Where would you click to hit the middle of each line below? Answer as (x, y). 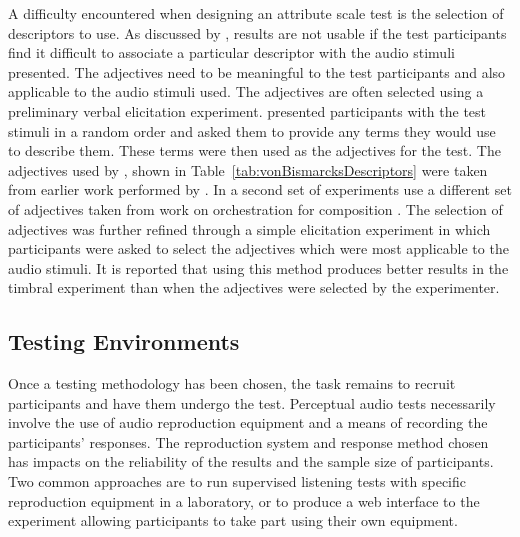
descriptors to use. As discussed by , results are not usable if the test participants (257, 32)
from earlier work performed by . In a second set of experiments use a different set (260, 189)
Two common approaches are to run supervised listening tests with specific (237, 481)
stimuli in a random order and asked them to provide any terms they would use (252, 130)
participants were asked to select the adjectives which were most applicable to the (258, 248)
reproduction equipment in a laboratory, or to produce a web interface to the (244, 500)
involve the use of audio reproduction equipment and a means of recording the (248, 422)
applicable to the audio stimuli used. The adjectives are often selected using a (246, 91)
